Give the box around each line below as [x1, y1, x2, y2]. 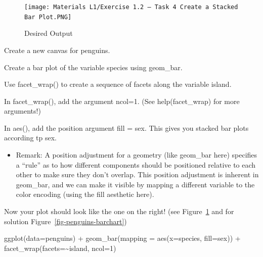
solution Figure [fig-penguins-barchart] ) [4, 216, 127, 226]
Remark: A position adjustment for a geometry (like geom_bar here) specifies [16, 149, 257, 160]
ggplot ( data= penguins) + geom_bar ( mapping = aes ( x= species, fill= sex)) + [4, 233, 241, 243]
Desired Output [24, 28, 73, 38]
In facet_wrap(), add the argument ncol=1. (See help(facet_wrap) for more [4, 95, 240, 106]
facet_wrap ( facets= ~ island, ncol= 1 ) [4, 242, 116, 253]
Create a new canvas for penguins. [4, 44, 110, 55]
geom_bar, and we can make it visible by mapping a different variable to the [16, 179, 255, 189]
